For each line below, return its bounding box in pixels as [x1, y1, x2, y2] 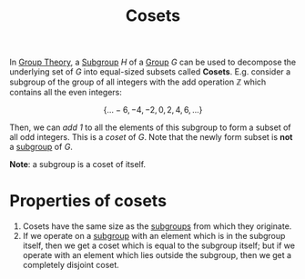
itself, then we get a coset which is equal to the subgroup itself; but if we [22, 240, 296, 251]
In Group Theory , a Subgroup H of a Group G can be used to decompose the [9, 56, 297, 68]
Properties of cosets [9, 191, 167, 212]
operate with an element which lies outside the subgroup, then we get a [22, 250, 292, 261]
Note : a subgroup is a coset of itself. [9, 159, 147, 170]
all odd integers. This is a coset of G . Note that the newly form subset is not [9, 132, 293, 143]
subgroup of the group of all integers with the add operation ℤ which [9, 76, 267, 87]
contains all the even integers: [9, 87, 123, 98]
